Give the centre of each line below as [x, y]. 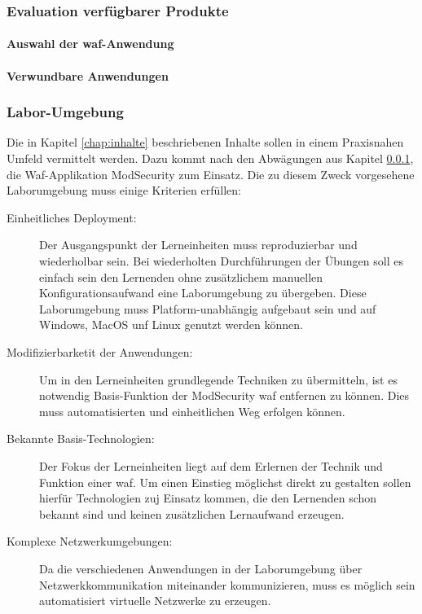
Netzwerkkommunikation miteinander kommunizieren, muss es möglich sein [227, 584]
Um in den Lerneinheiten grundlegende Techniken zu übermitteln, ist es [218, 379]
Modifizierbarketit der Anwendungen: [100, 351]
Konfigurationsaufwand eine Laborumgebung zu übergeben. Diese [203, 293]
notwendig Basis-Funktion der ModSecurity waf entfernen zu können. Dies [224, 395]
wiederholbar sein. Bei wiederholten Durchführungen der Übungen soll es [221, 261]
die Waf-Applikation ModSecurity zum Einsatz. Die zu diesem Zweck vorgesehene [211, 174]
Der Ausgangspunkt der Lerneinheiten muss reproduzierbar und [198, 245]
